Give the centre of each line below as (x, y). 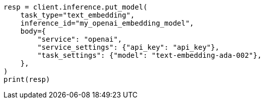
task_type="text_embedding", (78, 15)
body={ (33, 31)
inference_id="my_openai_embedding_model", (107, 23)
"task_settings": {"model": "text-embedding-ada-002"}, (150, 55)
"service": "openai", (80, 39)
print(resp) (27, 79)
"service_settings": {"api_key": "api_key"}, (128, 47)
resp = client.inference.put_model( (76, 7)
